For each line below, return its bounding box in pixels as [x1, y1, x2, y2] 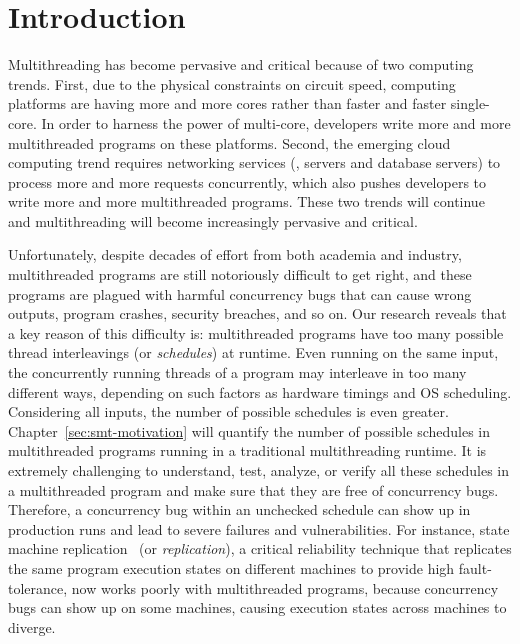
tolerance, [8, 577, 68, 598]
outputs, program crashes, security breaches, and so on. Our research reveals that [8, 303, 507, 324]
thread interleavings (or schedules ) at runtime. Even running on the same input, [8, 342, 499, 363]
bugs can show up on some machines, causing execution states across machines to [8, 597, 507, 618]
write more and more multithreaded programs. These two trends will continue [8, 191, 485, 212]
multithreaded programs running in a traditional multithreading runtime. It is [8, 440, 487, 461]
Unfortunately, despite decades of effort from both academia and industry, [8, 244, 462, 265]
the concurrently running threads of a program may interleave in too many [8, 362, 467, 383]
